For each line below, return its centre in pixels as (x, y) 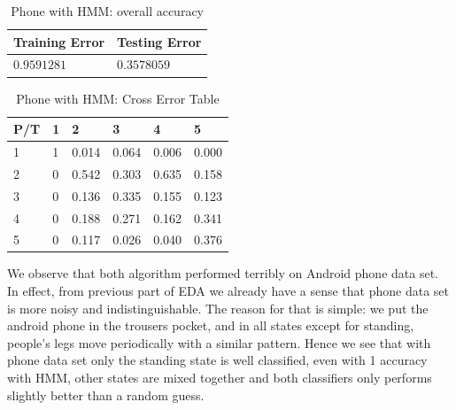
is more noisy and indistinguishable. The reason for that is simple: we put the (218, 308)
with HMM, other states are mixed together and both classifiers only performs (220, 377)
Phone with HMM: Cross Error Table (118, 98)
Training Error (59, 41)
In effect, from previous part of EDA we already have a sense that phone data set (228, 291)
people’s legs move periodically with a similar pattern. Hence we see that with (219, 342)
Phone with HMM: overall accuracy (107, 11)
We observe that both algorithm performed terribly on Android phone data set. (223, 273)
